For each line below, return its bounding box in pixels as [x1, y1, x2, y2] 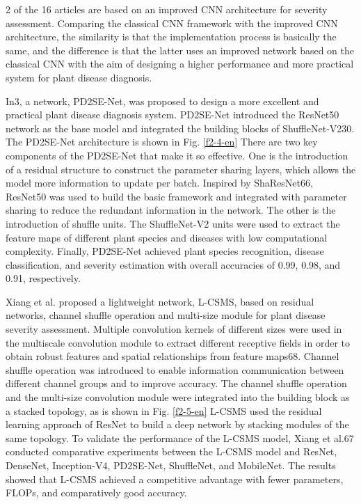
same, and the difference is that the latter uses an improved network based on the [6, 42, 354, 57]
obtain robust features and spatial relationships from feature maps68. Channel [6, 349, 339, 363]
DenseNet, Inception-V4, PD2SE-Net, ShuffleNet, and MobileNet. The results [6, 458, 336, 472]
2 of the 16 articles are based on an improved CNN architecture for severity [6, 2, 328, 16]
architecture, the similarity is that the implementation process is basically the [6, 29, 337, 44]
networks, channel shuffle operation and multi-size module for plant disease [6, 308, 326, 322]
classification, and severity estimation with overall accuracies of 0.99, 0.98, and [6, 257, 341, 271]
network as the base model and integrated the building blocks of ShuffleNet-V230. [6, 120, 355, 135]
